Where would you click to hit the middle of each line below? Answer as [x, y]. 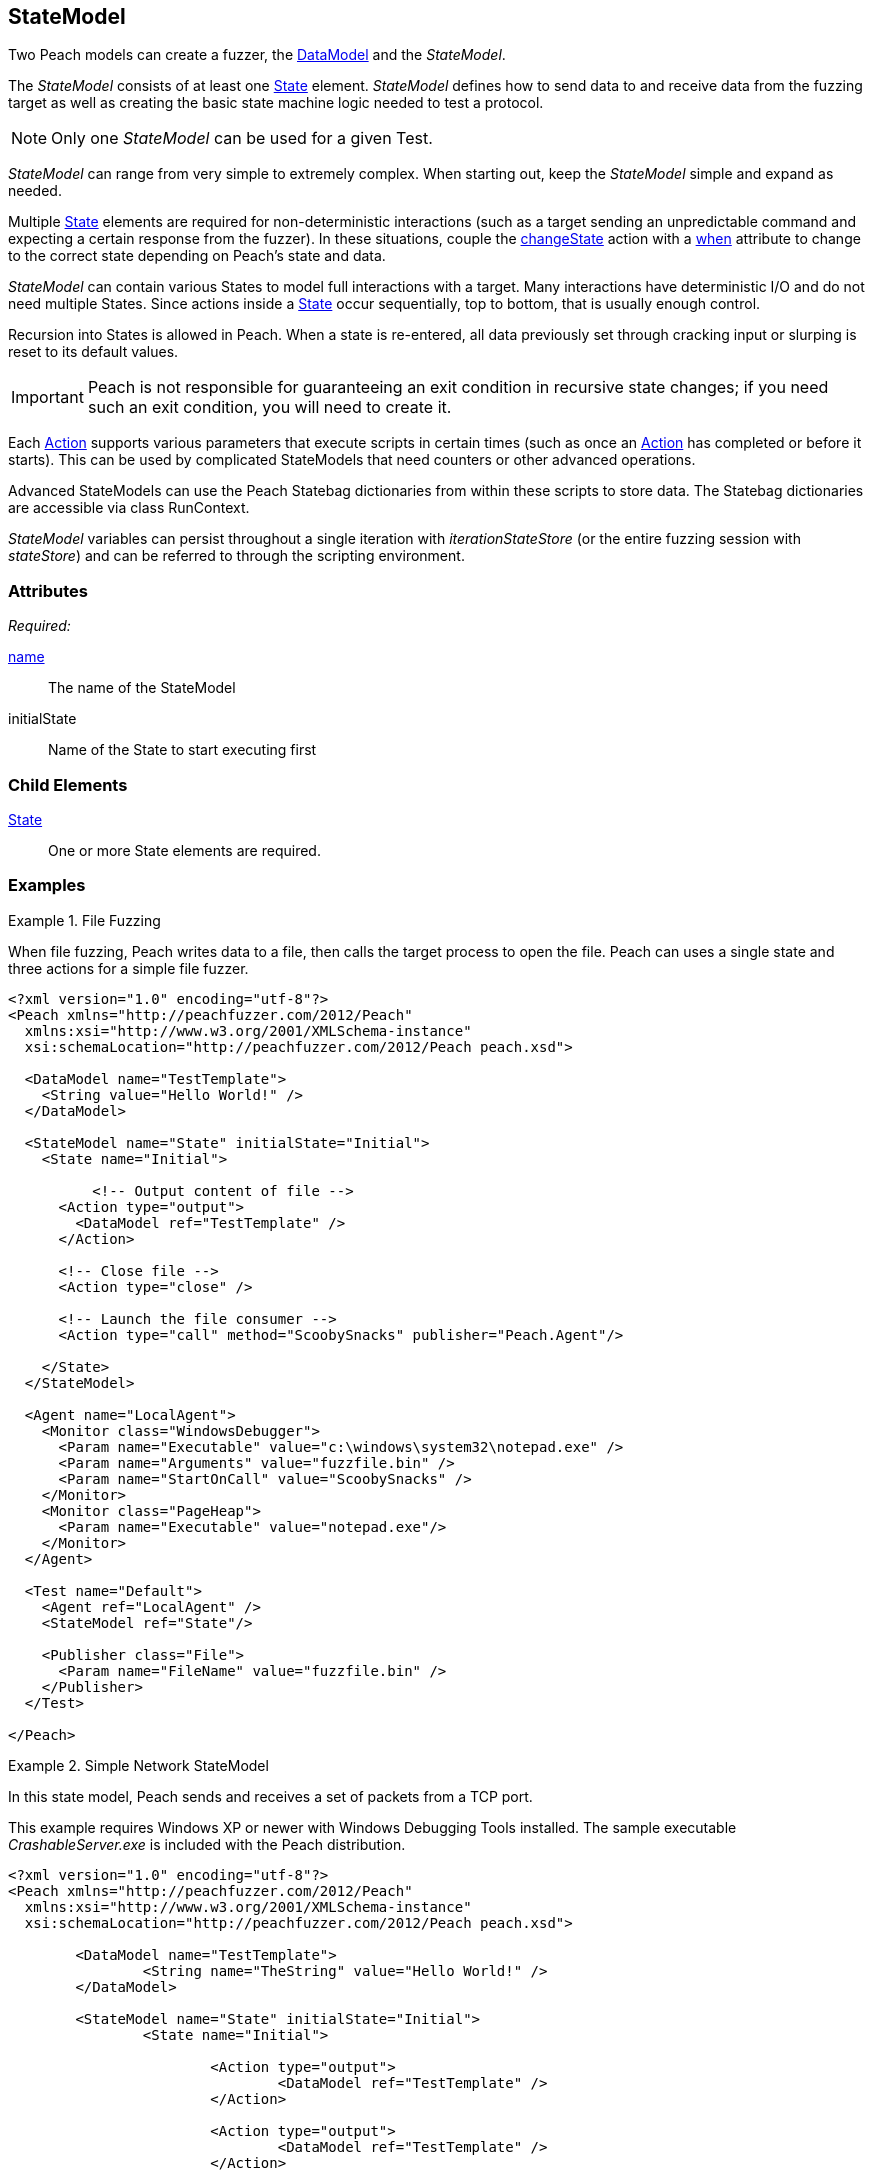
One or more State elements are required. [184, 850]
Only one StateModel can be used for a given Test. [242, 138]
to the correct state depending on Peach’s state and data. [197, 256]
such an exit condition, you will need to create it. [269, 407]
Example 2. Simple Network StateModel [138, 1765]
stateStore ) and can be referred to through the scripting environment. [236, 556]
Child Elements [68, 784]
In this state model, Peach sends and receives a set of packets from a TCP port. [270, 1796]
